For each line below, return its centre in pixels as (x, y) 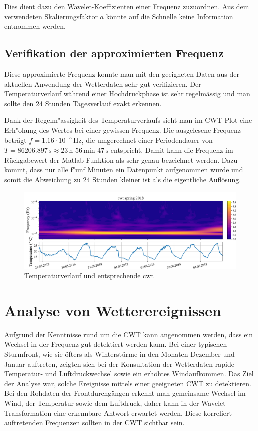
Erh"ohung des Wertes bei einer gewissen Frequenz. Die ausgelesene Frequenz (122, 130)
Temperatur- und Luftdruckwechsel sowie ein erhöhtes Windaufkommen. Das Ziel (129, 374)
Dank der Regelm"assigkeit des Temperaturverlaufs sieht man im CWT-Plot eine (128, 120)
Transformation (28, 413)
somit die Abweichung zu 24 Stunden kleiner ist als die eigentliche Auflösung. (123, 179)
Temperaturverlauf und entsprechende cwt (89, 276)
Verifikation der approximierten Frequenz (114, 53)
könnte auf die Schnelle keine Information (170, 16)
